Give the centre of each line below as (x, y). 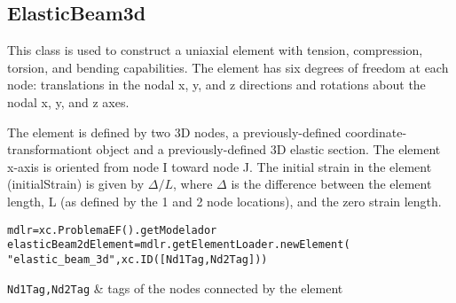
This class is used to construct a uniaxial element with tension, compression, (215, 50)
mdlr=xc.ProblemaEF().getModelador (112, 230)
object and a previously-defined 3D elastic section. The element (268, 149)
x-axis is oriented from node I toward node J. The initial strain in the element (220, 166)
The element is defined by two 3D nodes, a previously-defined (174, 132)
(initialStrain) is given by (76, 184)
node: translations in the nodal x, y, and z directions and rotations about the (216, 85)
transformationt (50, 149)
